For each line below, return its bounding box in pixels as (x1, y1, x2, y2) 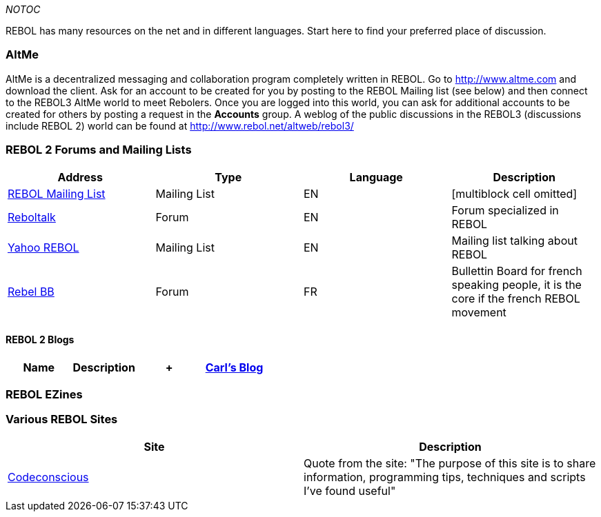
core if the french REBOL (451, 291, 580, 305)
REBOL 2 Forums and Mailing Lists (6, 143, 192, 157)
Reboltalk (8, 210, 56, 224)
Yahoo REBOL (8, 240, 79, 254)
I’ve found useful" (304, 483, 396, 498)
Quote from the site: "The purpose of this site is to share (304, 456, 596, 470)
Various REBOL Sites (6, 412, 118, 427)
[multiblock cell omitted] (451, 186, 578, 201)
